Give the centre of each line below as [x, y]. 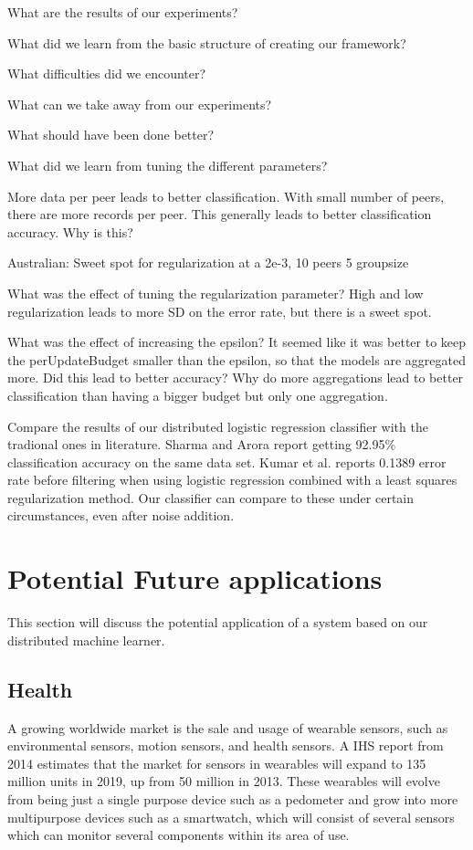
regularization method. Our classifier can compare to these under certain [211, 497]
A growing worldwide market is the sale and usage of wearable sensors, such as [228, 727]
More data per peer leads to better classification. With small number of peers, [226, 196]
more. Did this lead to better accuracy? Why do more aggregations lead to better [236, 378]
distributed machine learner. [86, 640]
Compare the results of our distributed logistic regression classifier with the [218, 426]
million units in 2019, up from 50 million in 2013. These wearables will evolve [224, 781]
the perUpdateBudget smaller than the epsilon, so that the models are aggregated [236, 359]
